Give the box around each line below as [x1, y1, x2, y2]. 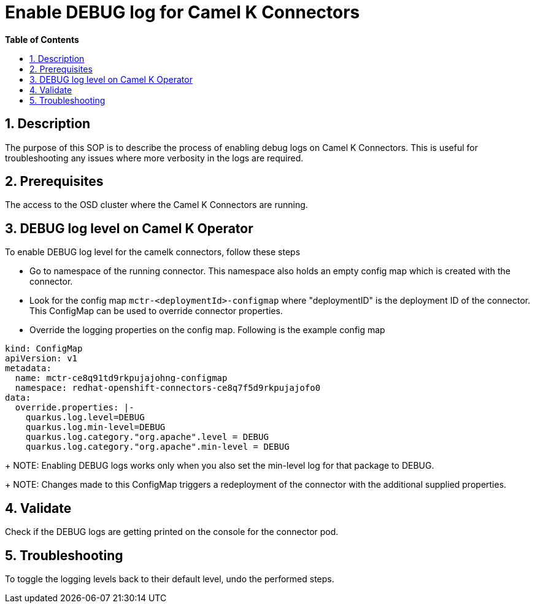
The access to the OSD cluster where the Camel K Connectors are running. [5, 199, 308, 210]
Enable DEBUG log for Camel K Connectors [5, 2, 360, 23]
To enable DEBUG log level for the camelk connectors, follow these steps [5, 247, 301, 258]
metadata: [5, 363, 52, 374]
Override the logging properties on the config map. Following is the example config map [29, 325, 385, 336]
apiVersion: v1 [5, 353, 78, 364]
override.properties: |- [15, 402, 134, 413]
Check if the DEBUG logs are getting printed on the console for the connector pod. [5, 526, 339, 537]
